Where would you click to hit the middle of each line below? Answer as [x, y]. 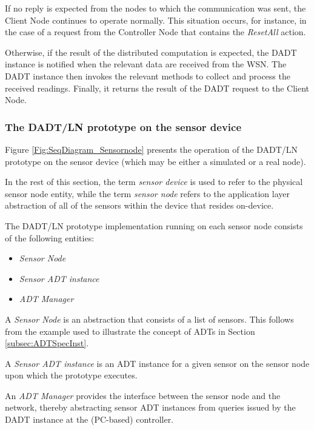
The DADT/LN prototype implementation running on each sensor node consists [154, 225]
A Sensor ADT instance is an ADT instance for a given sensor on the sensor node [157, 363]
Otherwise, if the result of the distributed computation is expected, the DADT [151, 52]
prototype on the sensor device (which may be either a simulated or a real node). [155, 161]
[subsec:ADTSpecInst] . [47, 343]
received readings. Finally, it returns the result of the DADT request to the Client [157, 88]
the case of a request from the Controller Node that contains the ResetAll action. [155, 32]
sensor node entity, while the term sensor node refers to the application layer [148, 193]
